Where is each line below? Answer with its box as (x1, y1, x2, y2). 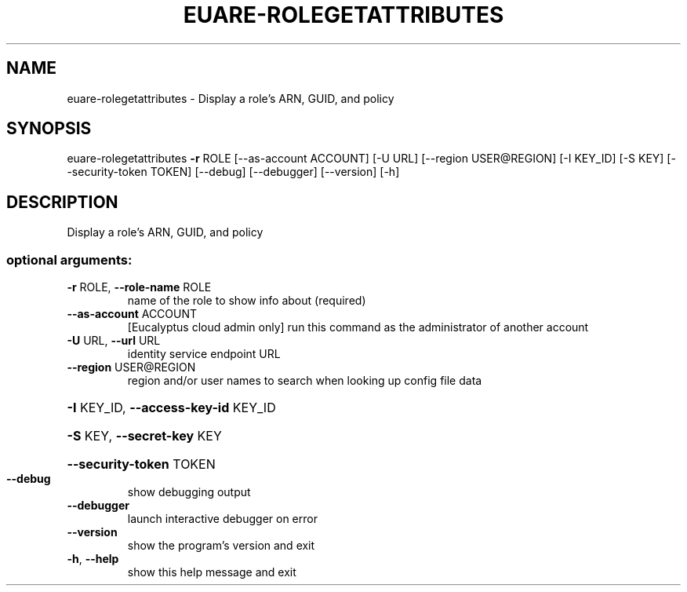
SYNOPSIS (6, 119, 92, 139)
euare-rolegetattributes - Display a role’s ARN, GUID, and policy (67, 91, 394, 105)
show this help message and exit (127, 565, 296, 579)
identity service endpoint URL (127, 347, 281, 361)
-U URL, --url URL (67, 334, 161, 348)
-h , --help (67, 552, 119, 566)
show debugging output (127, 485, 251, 499)
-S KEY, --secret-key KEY (67, 428, 222, 444)
